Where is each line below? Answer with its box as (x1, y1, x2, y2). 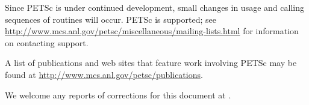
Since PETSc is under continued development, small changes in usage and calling (5, 1, 304, 13)
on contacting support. (5, 36, 89, 49)
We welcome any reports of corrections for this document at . (5, 88, 231, 101)
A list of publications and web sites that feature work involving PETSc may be (5, 56, 297, 69)
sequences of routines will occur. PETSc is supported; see (5, 13, 216, 25)
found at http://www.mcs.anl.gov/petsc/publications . (5, 68, 203, 80)
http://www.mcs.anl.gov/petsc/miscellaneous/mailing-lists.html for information (5, 25, 299, 37)
